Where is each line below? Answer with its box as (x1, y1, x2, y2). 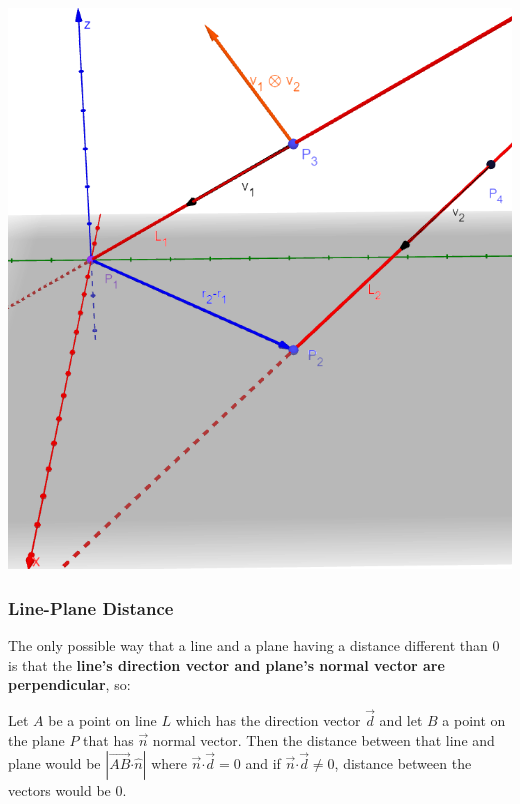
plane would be (8, 753, 101, 774)
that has (83, 729, 134, 750)
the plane (8, 729, 65, 750)
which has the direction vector (175, 709, 361, 730)
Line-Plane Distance (8, 595, 174, 620)
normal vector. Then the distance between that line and (152, 729, 495, 750)
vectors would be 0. (8, 780, 127, 801)
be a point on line (48, 709, 157, 730)
